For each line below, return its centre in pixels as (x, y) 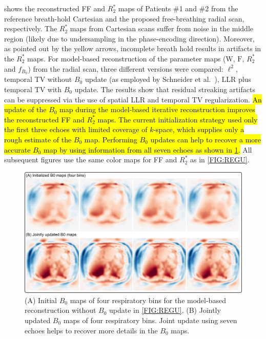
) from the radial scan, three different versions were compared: (126, 68)
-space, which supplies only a (199, 129)
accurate (17, 149)
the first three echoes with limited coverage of (76, 129)
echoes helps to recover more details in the (91, 330)
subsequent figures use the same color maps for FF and (91, 160)
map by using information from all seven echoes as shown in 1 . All (148, 149)
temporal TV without (38, 79)
